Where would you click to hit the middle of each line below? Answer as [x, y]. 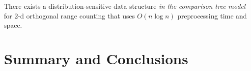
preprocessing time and [212, 15]
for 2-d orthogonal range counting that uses [70, 15]
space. [13, 25]
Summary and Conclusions [96, 58]
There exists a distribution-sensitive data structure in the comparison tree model [125, 6]
